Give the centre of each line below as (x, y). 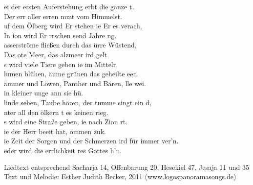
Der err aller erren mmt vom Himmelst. (63, 16)
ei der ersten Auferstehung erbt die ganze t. (69, 6)
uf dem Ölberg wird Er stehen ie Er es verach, (73, 26)
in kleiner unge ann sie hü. (43, 93)
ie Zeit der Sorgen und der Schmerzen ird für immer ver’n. (91, 141)
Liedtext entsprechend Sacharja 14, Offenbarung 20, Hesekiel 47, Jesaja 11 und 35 (127, 167)
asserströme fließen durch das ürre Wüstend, (70, 45)
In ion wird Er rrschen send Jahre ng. (60, 35)
